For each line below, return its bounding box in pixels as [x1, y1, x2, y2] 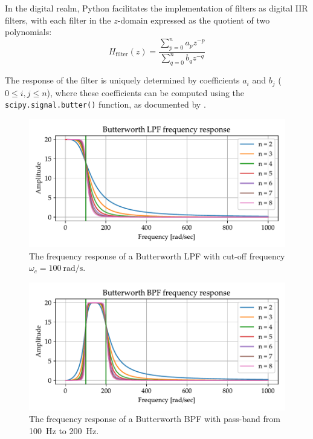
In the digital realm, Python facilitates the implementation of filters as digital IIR [5, 2, 308, 14]
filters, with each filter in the [5, 13, 111, 26]
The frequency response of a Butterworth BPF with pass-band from [29, 412, 280, 425]
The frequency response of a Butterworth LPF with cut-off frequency [29, 249, 285, 262]
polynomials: [5, 25, 52, 38]
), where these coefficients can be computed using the [47, 86, 245, 99]
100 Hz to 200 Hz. [29, 424, 99, 437]
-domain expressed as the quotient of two [117, 13, 270, 26]
